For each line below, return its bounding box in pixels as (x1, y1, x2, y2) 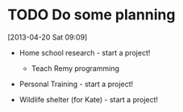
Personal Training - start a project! (19, 79, 134, 89)
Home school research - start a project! (19, 48, 151, 57)
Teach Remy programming (31, 63, 120, 73)
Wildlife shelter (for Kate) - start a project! (19, 94, 159, 104)
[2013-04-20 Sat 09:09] (7, 32, 88, 42)
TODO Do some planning (7, 6, 176, 24)
